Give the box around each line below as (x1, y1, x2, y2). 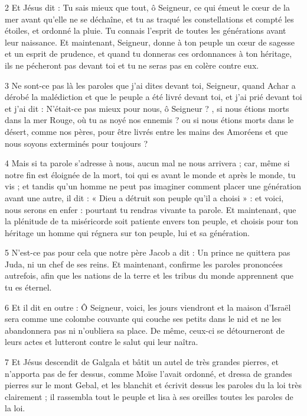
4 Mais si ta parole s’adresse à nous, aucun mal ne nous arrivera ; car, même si (5, 157, 290, 169)
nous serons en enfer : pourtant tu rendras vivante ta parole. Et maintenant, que (5, 203, 296, 215)
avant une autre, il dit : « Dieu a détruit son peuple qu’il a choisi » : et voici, (5, 191, 284, 204)
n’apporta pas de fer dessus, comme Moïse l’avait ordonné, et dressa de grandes (5, 367, 292, 379)
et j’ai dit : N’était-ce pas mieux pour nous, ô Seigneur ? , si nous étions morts (5, 102, 289, 114)
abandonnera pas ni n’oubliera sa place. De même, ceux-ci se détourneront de (5, 324, 285, 336)
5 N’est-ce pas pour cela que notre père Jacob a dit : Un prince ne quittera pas (5, 246, 290, 259)
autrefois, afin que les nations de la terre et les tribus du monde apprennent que (5, 269, 294, 282)
